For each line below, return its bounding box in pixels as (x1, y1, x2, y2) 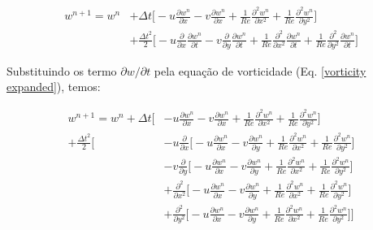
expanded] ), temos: (7, 78, 101, 95)
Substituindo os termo (7, 62, 117, 79)
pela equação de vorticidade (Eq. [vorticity (154, 62, 366, 79)
